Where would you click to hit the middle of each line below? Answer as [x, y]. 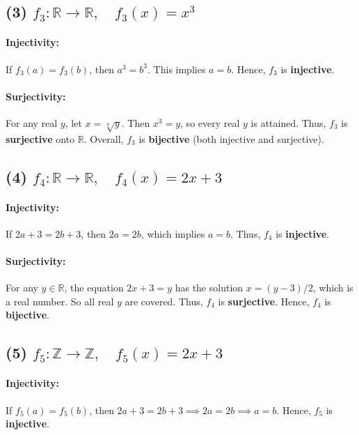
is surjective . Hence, [264, 301]
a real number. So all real [60, 301]
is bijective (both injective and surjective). [231, 138]
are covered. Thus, [164, 301]
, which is [333, 288]
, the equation [94, 288]
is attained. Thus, [288, 122]
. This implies [177, 69]
